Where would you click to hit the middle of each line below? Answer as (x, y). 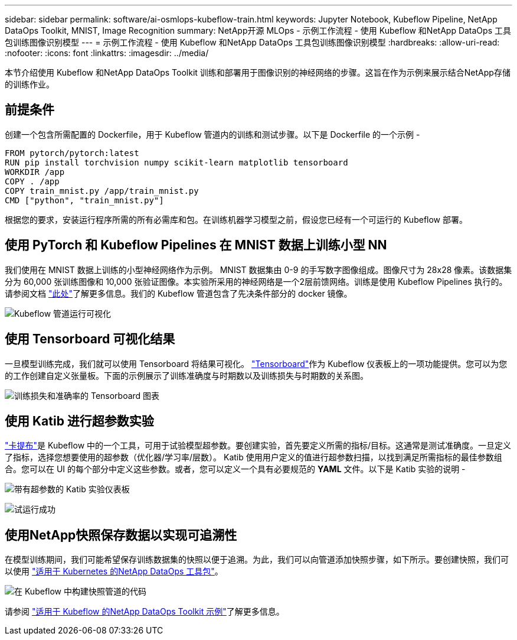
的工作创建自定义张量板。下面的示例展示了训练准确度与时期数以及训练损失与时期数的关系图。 (186, 375)
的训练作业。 (30, 84)
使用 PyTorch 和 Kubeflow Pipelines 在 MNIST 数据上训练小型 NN (196, 245)
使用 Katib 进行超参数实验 (79, 421)
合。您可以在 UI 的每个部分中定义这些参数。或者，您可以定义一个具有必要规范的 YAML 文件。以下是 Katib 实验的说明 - (235, 469)
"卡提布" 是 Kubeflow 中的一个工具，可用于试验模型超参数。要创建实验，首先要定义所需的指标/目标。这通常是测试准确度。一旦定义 (258, 446)
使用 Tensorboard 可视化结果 (90, 339)
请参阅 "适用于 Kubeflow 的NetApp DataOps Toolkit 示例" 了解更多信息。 (145, 612)
